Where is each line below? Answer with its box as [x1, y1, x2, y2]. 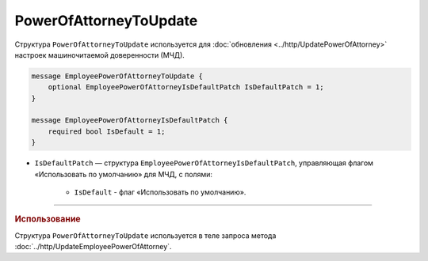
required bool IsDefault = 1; [48, 127, 166, 136]
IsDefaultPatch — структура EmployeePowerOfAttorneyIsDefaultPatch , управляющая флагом [34, 158, 374, 168]
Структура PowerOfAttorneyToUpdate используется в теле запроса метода [14, 230, 277, 240]
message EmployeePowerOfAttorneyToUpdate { [31, 71, 204, 81]
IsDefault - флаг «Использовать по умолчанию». [74, 187, 246, 197]
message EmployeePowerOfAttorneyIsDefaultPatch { [31, 115, 228, 125]
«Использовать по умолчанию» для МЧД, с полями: [34, 169, 213, 179]
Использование [14, 214, 81, 225]
